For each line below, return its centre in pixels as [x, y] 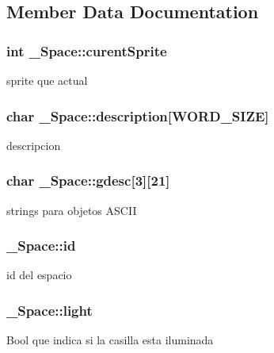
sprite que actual [47, 80]
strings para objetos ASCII [72, 210]
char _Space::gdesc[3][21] [88, 180]
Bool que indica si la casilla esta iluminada [110, 340]
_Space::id [41, 246]
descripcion [34, 145]
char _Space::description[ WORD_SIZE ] [138, 115]
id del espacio [39, 275]
